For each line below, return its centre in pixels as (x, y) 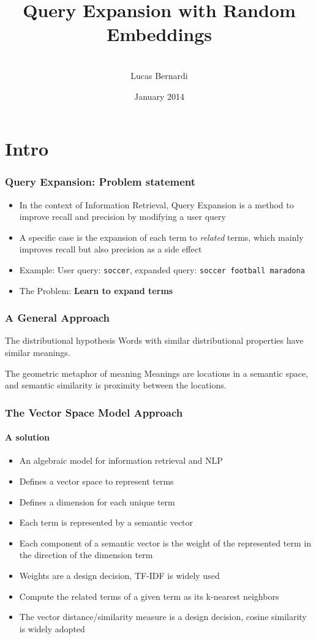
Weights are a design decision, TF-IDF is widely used (119, 575)
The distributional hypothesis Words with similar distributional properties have (154, 340)
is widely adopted (52, 628)
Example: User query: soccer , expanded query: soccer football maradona (162, 269)
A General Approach (58, 318)
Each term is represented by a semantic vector (106, 522)
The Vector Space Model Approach (94, 412)
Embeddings (159, 34)
